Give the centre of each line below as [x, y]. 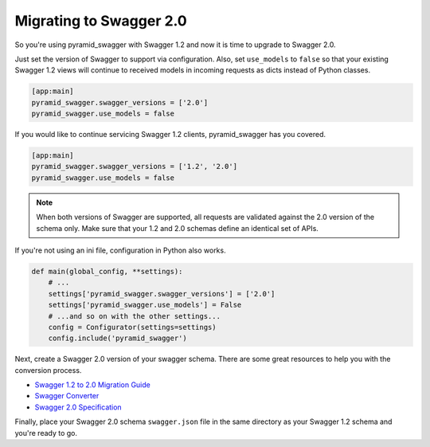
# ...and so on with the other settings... [134, 316]
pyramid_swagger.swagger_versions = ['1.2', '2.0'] [135, 167]
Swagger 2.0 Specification [78, 407]
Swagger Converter [67, 396]
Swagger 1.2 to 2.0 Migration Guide [92, 385]
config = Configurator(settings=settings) [132, 327]
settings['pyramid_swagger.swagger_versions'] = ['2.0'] [162, 294]
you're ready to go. [46, 433]
